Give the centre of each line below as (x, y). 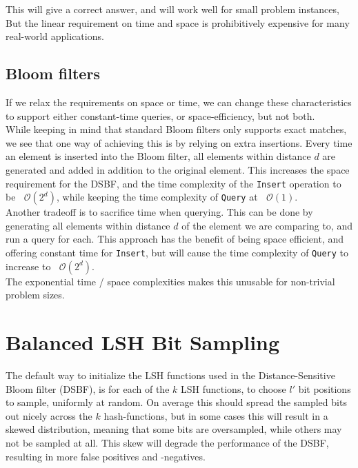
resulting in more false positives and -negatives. (106, 456)
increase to (28, 266)
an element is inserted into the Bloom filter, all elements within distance (158, 156)
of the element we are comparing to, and (267, 225)
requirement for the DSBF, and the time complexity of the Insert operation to (173, 183)
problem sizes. (35, 295)
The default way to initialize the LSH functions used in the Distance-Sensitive (170, 375)
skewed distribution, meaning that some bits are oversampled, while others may (174, 429)
